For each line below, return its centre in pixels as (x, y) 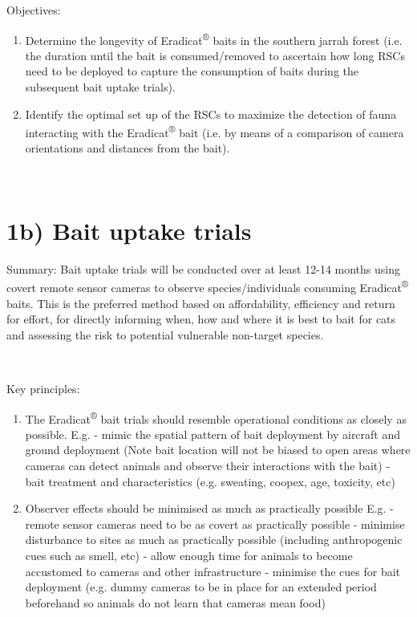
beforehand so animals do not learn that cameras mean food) (175, 602)
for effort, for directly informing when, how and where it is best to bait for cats (201, 319)
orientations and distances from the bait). (128, 148)
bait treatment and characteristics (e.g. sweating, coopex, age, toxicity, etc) (210, 481)
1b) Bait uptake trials (129, 230)
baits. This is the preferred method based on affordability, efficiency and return (201, 303)
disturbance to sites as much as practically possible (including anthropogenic (214, 540)
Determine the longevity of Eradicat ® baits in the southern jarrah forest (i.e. (214, 39)
